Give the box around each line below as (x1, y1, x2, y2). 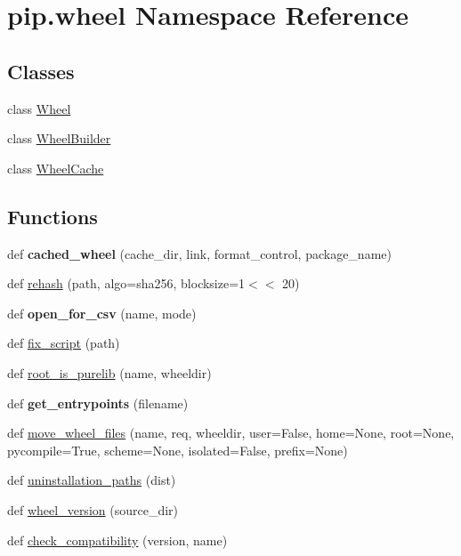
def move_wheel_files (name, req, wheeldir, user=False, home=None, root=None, (7, 423, 455, 442)
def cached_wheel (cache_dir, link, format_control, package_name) (7, 244, 392, 262)
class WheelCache (7, 158, 104, 177)
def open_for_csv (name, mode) (7, 303, 197, 322)
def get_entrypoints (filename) (7, 393, 189, 412)
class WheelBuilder (7, 129, 111, 148)
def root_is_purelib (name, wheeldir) (7, 363, 212, 382)
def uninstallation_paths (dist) (7, 471, 176, 489)
